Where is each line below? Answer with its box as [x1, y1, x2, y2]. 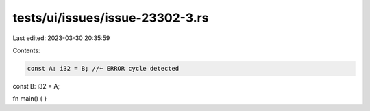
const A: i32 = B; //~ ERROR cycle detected [27, 65, 180, 72]
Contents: [12, 46, 40, 54]
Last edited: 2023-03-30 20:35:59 [12, 34, 110, 42]
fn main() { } [12, 95, 47, 103]
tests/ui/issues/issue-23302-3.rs [12, 10, 209, 25]
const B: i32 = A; [12, 82, 60, 90]
